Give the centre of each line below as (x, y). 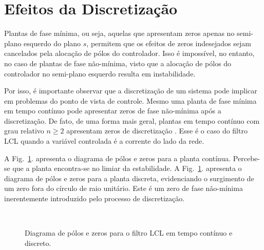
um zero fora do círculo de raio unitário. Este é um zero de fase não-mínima (124, 188)
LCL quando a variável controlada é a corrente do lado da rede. (104, 141)
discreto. (38, 243)
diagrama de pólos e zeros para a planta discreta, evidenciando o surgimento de (129, 178)
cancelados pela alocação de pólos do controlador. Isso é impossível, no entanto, (129, 53)
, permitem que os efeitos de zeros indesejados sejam (169, 43)
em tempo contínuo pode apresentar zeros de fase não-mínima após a (113, 111)
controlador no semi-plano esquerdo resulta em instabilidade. (100, 73)
